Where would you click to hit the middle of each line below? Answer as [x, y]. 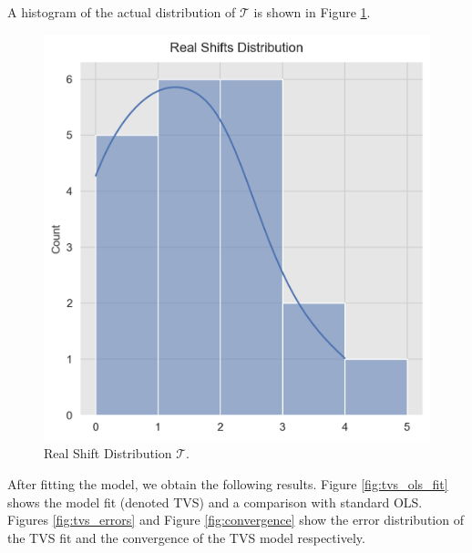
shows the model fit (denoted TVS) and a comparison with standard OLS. [215, 502]
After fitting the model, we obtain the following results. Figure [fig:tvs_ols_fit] [228, 484]
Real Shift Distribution [108, 453]
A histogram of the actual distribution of [122, 12]
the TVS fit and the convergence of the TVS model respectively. [186, 537]
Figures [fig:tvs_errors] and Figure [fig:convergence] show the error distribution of [236, 520]
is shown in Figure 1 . [312, 12]
